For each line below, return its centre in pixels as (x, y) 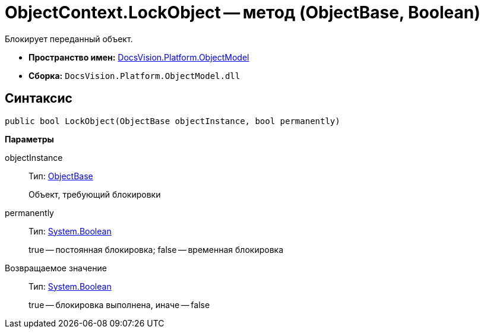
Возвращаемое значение (56, 268)
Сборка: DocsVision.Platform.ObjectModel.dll (135, 75)
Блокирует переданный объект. (69, 39)
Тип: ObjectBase (61, 176)
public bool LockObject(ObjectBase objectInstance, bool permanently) (173, 121)
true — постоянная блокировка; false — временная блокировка (156, 249)
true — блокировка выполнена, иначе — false (119, 305)
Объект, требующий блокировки (95, 194)
